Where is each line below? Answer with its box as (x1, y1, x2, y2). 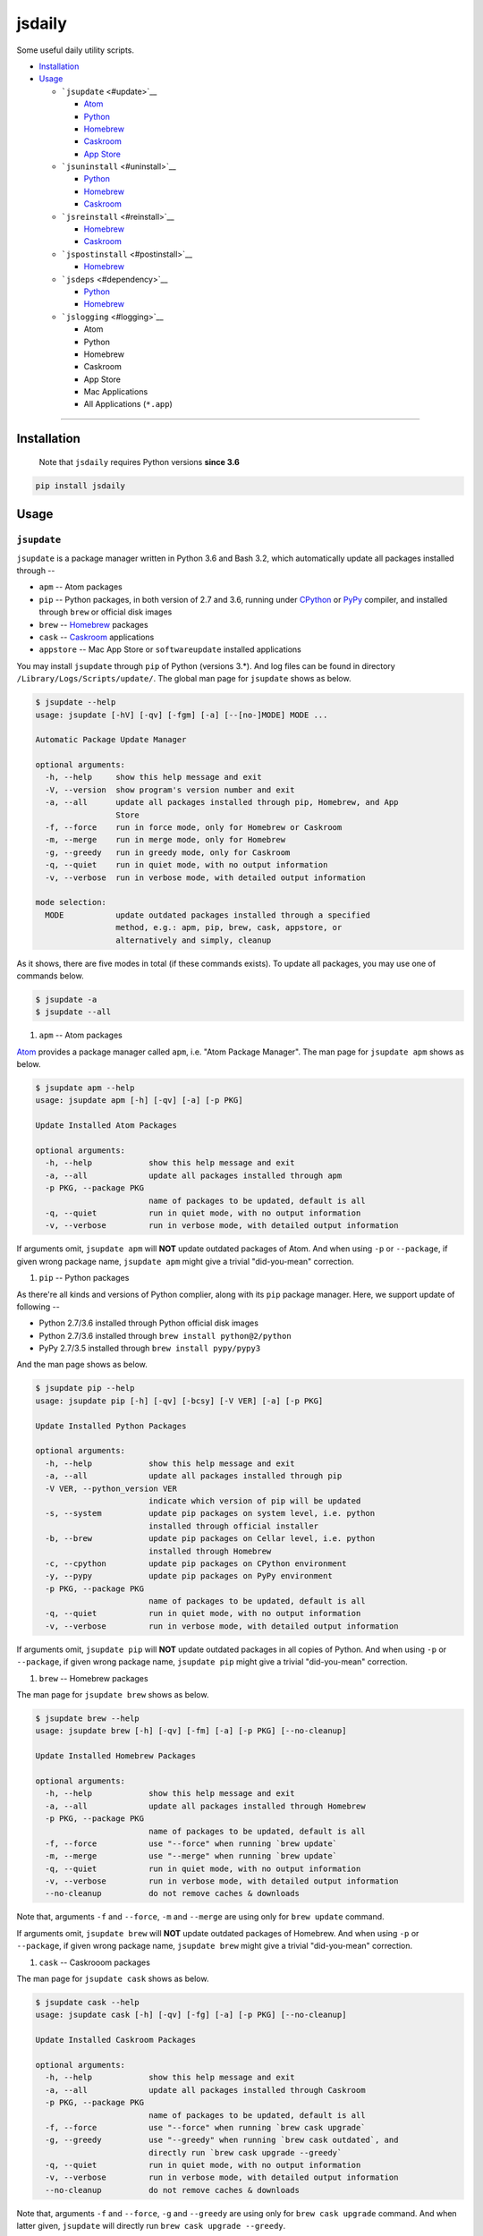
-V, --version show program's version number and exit (45, 784, 295, 795)
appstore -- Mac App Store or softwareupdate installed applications (38, 644, 301, 655)
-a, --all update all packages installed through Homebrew (45, 1800, 366, 1811)
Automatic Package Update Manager (35, 734, 187, 745)
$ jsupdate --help (35, 698, 116, 707)
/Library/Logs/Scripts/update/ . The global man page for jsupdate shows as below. (16, 673, 352, 684)
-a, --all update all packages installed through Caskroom (45, 2085, 366, 2095)
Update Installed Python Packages (35, 1420, 187, 1431)
